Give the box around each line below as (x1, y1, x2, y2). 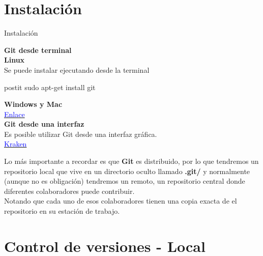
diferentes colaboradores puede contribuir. (4, 185, 135, 196)
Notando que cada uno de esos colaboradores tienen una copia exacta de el (4, 195, 237, 206)
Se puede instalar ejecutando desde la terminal (4, 64, 150, 75)
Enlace (4, 108, 25, 119)
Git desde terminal (4, 44, 72, 55)
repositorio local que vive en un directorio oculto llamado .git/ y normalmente (4, 165, 250, 176)
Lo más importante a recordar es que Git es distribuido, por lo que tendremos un (4, 156, 259, 166)
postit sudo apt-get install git (4, 81, 96, 92)
